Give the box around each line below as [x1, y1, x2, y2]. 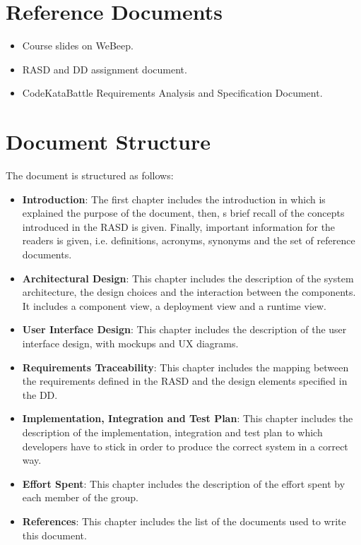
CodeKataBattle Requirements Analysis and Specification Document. [22, 85, 323, 100]
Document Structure [6, 127, 211, 156]
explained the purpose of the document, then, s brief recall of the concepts [22, 205, 345, 220]
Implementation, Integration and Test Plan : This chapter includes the [22, 411, 353, 426]
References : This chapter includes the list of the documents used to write [22, 513, 346, 528]
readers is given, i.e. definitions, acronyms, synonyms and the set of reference [22, 233, 355, 248]
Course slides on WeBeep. [22, 38, 134, 53]
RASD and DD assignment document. [22, 61, 187, 76]
